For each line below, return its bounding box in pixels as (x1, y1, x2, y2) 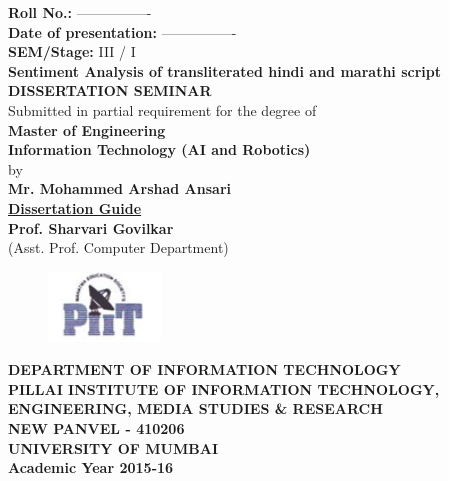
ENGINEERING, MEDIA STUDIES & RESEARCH (8, 398, 383, 419)
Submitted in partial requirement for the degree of (8, 99, 317, 120)
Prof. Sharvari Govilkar (8, 217, 174, 238)
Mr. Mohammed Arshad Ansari (8, 178, 232, 199)
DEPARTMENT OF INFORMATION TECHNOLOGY (8, 359, 401, 380)
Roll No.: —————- (8, 2, 152, 22)
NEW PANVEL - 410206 (8, 417, 185, 438)
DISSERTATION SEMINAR (8, 80, 212, 101)
